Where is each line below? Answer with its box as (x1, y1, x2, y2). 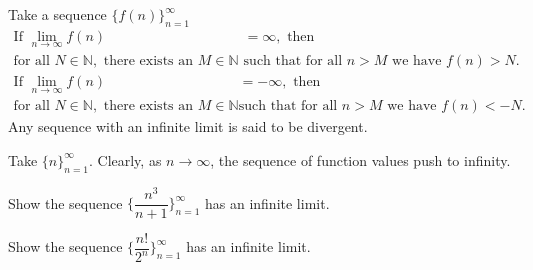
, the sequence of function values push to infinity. (210, 149, 511, 170)
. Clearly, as (88, 149, 162, 170)
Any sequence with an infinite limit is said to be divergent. (8, 116, 368, 137)
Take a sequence (8, 4, 107, 24)
